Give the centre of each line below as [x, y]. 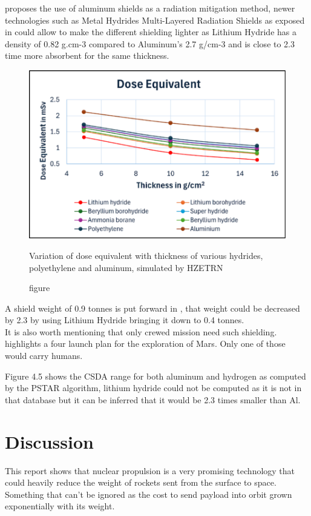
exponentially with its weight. [60, 506]
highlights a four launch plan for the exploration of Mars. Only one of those [145, 343]
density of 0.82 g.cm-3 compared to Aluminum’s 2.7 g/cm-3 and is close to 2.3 [150, 43]
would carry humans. [44, 356]
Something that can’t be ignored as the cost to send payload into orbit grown [149, 494]
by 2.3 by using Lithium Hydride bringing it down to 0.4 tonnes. [125, 320]
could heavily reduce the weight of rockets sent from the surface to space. [141, 482]
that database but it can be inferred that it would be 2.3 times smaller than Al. [153, 399]
